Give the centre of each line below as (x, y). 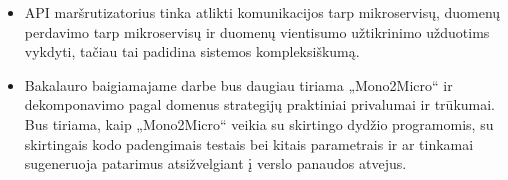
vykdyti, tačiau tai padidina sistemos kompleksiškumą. (192, 51)
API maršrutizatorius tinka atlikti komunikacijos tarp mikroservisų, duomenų (262, 12)
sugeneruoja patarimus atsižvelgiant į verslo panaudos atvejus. (215, 163)
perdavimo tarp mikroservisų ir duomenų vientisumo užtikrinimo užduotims (257, 31)
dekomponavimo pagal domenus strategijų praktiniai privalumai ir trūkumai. (259, 104)
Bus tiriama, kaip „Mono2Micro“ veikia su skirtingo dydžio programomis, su (259, 123)
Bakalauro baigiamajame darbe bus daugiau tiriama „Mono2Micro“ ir (238, 84)
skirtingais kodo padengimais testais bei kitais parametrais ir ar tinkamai (249, 143)
